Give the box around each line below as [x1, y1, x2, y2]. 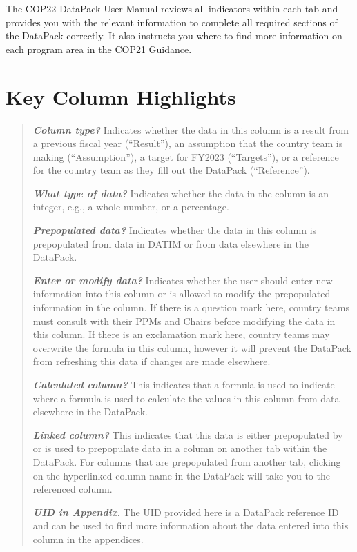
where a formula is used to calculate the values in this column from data [32, 391, 340, 405]
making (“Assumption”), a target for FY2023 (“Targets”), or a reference [32, 149, 339, 164]
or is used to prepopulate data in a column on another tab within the [32, 441, 327, 455]
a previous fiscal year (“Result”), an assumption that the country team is [32, 136, 343, 150]
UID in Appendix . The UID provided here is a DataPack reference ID [32, 504, 339, 519]
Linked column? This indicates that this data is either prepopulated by [32, 427, 343, 442]
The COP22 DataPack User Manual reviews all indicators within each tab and [6, 1, 338, 15]
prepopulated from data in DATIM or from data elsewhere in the [32, 236, 309, 250]
